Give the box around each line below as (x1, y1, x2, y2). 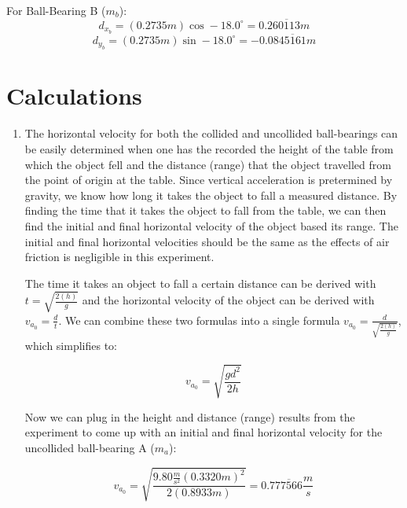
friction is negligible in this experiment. (24, 248, 214, 265)
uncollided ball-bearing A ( (24, 439, 155, 455)
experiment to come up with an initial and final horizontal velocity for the (24, 424, 383, 440)
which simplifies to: (24, 337, 118, 353)
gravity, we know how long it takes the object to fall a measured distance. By (24, 186, 398, 203)
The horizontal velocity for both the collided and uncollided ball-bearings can (24, 125, 398, 142)
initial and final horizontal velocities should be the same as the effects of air (24, 233, 390, 249)
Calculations (6, 79, 142, 112)
